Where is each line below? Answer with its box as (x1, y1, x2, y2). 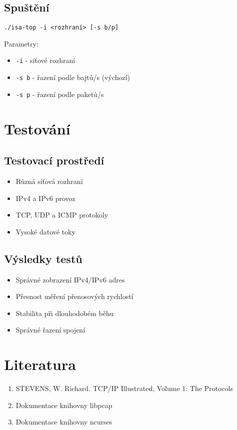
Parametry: (4, 38, 38, 48)
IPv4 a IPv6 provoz (15, 192, 75, 203)
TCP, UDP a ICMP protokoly (15, 209, 108, 220)
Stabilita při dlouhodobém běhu (15, 307, 114, 318)
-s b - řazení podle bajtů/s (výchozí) (15, 72, 130, 82)
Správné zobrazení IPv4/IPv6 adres (15, 274, 125, 284)
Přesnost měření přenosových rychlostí (15, 291, 133, 301)
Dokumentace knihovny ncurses (15, 416, 112, 427)
